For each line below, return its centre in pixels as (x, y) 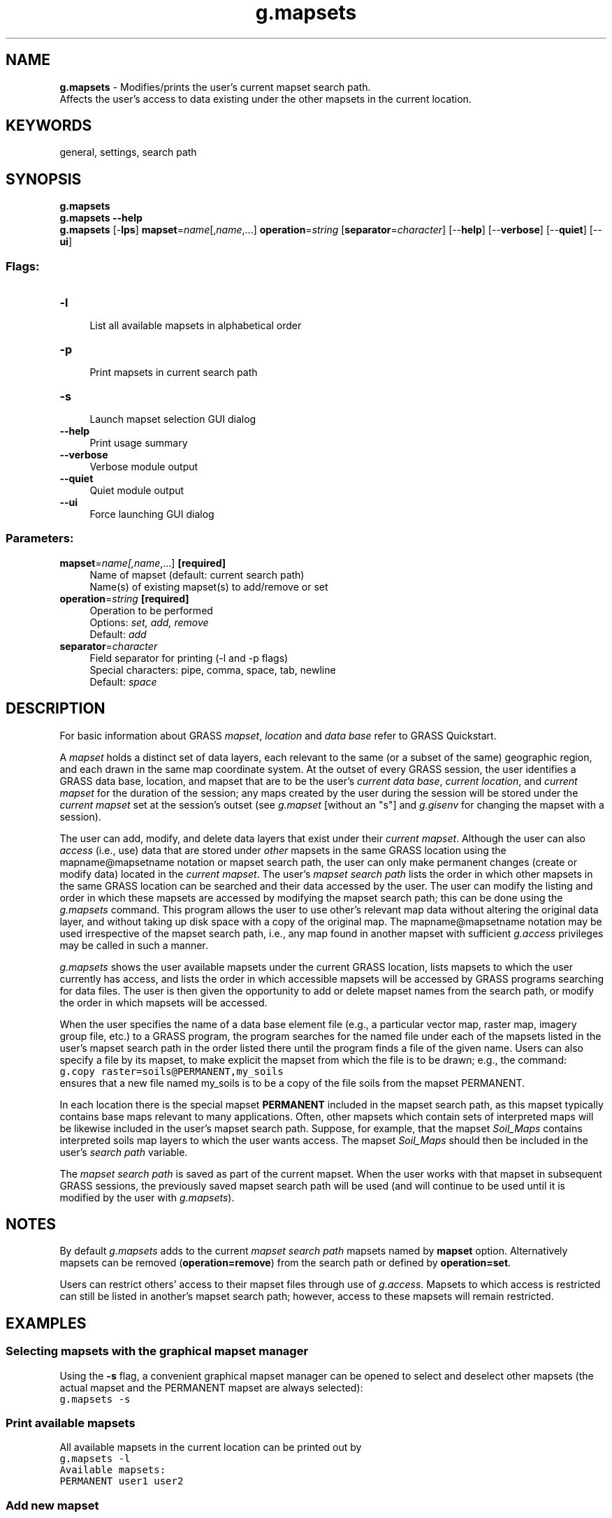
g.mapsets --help (101, 218)
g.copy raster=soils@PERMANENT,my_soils (172, 1071)
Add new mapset (52, 1505)
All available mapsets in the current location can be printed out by (211, 1447)
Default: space (123, 681)
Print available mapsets (71, 1423)
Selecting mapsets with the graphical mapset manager (157, 1351)
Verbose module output (144, 467)
